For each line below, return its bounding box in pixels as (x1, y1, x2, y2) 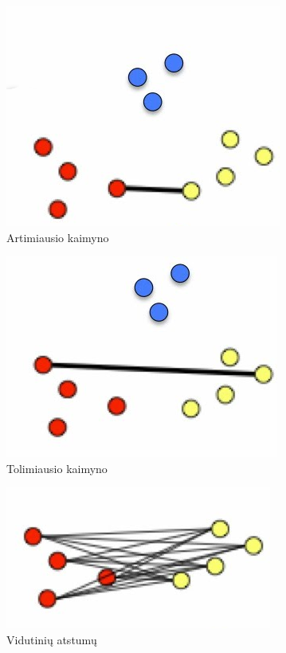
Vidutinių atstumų (6, 631, 97, 647)
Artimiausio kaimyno (6, 229, 109, 245)
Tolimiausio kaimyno (6, 459, 108, 476)
